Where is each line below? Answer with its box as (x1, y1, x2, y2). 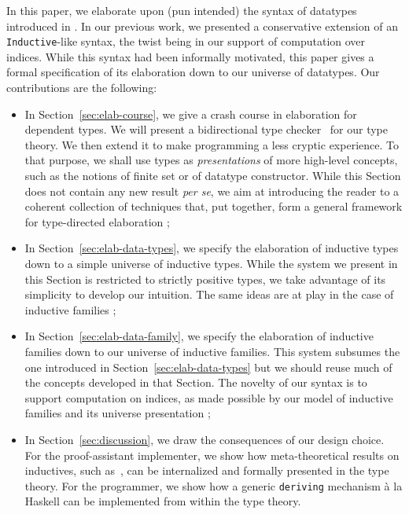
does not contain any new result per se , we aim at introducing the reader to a (24, 182, 400, 199)
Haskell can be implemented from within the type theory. (24, 493, 301, 509)
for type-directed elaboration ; (24, 213, 170, 229)
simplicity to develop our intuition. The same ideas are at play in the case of (24, 286, 394, 303)
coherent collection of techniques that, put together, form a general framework (24, 198, 403, 215)
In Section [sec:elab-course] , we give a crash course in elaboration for (24, 105, 357, 122)
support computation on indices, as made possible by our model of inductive (24, 389, 393, 406)
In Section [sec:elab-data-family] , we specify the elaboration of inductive (24, 328, 374, 344)
